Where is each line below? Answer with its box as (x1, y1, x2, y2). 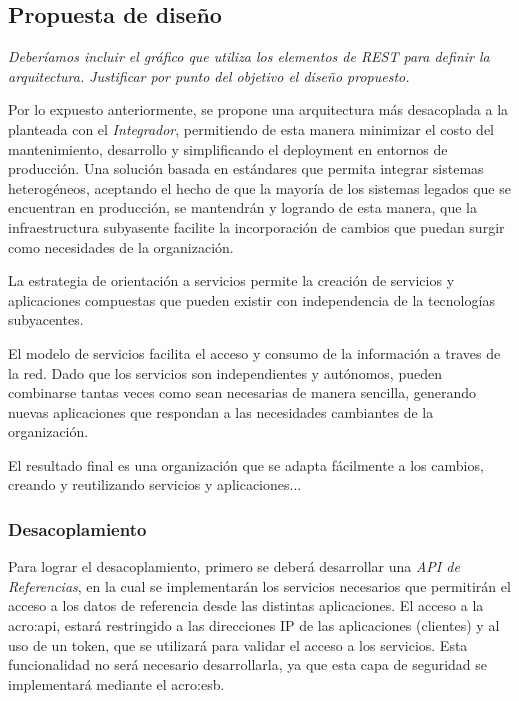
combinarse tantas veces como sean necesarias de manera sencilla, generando (8, 382, 477, 403)
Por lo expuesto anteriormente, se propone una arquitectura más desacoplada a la (8, 99, 509, 120)
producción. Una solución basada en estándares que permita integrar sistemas (8, 158, 484, 179)
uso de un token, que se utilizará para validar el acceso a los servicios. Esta (8, 634, 468, 655)
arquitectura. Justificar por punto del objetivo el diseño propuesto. (8, 65, 410, 86)
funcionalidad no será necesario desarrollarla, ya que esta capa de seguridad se (8, 654, 488, 675)
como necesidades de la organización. (8, 236, 234, 257)
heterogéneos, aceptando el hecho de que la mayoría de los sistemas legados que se (8, 177, 511, 198)
